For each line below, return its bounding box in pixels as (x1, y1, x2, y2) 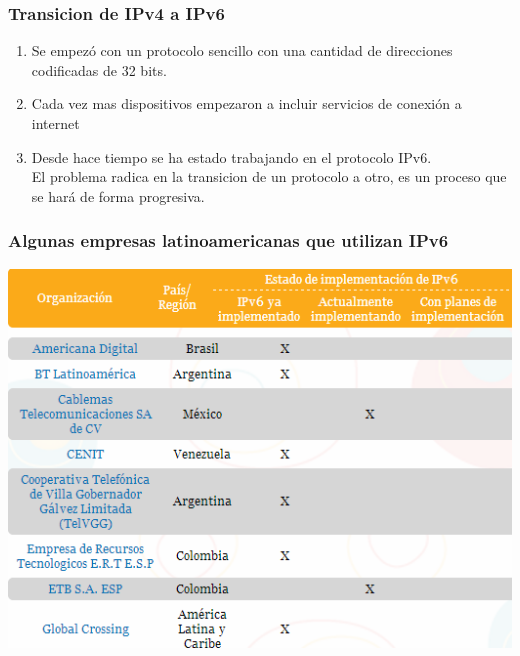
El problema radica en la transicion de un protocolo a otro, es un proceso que (31, 166, 507, 187)
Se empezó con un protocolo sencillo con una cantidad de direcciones (31, 40, 453, 61)
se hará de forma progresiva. (31, 185, 205, 206)
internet (31, 113, 80, 133)
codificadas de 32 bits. (31, 59, 167, 80)
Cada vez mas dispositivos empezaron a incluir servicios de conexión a (31, 93, 462, 114)
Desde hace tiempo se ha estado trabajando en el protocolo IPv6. (31, 146, 432, 167)
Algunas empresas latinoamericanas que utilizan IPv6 (8, 228, 449, 253)
